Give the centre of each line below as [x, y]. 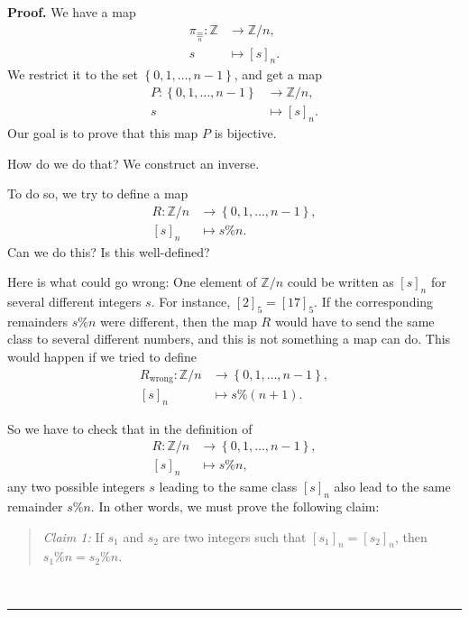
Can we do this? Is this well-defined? [109, 251]
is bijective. [245, 132]
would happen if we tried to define [102, 356]
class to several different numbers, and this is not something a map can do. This [229, 339]
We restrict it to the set [73, 74]
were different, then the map [179, 321]
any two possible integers [76, 487]
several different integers [74, 301]
